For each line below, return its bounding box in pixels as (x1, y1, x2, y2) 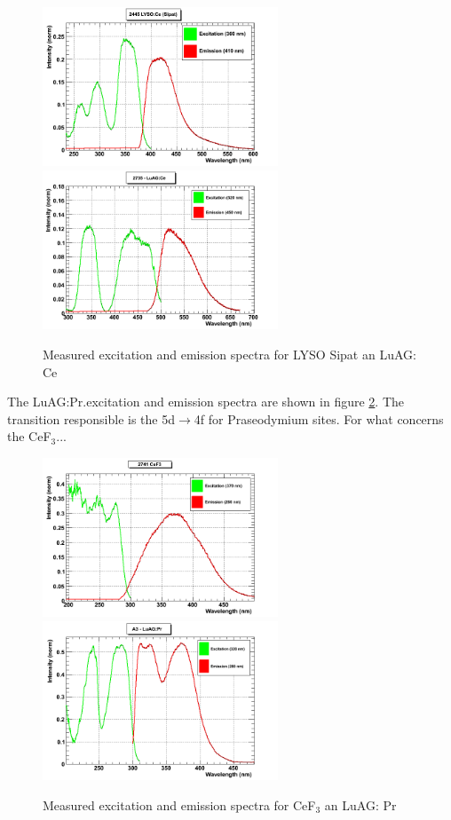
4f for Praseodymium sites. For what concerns (194, 409, 444, 428)
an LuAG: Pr (324, 795, 397, 814)
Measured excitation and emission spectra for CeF (43, 795, 316, 814)
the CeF (7, 427, 51, 445)
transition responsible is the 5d (7, 409, 176, 428)
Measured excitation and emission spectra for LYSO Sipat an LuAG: (43, 345, 416, 363)
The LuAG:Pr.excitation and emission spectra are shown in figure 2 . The (7, 392, 405, 411)
